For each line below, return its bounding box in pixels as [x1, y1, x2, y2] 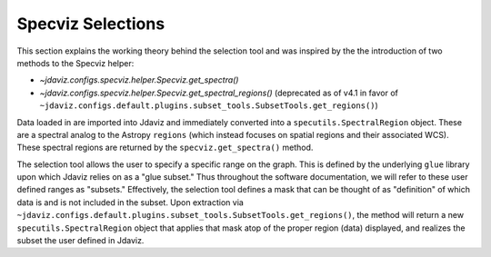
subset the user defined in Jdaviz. [16, 235, 145, 246]
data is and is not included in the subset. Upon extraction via [16, 196, 245, 208]
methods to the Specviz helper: [16, 57, 135, 68]
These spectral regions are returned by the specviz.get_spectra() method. [16, 142, 314, 153]
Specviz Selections [16, 14, 165, 34]
